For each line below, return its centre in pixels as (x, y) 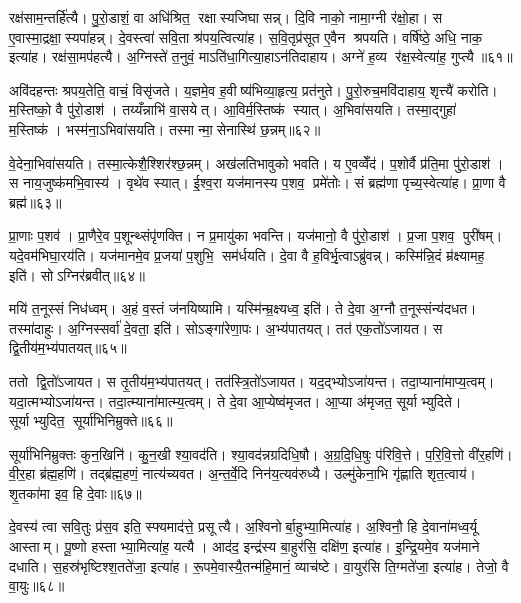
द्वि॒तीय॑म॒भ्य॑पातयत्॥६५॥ (68, 347)
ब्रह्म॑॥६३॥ (35, 201)
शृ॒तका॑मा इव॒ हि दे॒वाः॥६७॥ (75, 492)
